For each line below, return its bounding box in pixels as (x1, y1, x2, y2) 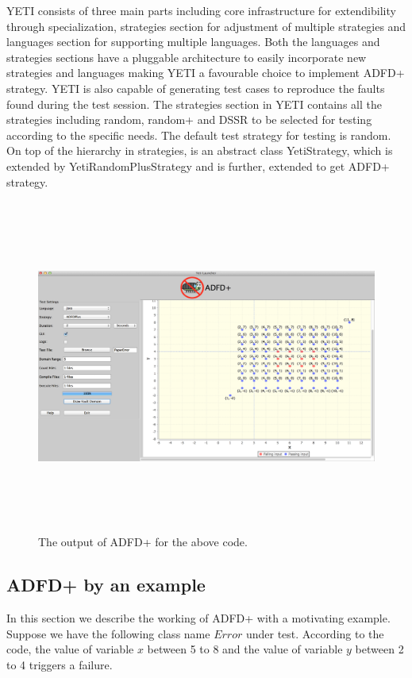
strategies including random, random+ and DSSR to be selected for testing (6, 111, 372, 128)
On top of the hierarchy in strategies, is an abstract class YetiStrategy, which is (6, 142, 393, 159)
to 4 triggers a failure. (6, 657, 113, 673)
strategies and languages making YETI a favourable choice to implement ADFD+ (6, 64, 405, 81)
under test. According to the (245, 625, 384, 641)
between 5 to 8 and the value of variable (147, 641, 343, 657)
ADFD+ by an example (6, 572, 206, 597)
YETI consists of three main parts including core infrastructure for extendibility (6, 2, 396, 18)
